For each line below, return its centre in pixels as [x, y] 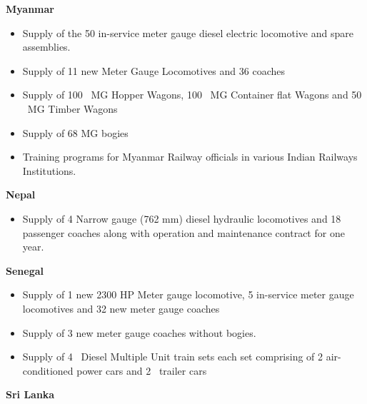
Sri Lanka [30, 394]
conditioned [48, 370]
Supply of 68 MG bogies [75, 132]
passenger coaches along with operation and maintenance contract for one [183, 232]
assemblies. [46, 47]
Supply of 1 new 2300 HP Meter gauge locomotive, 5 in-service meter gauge [188, 294]
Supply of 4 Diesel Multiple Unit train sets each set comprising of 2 [173, 357]
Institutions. [49, 170]
